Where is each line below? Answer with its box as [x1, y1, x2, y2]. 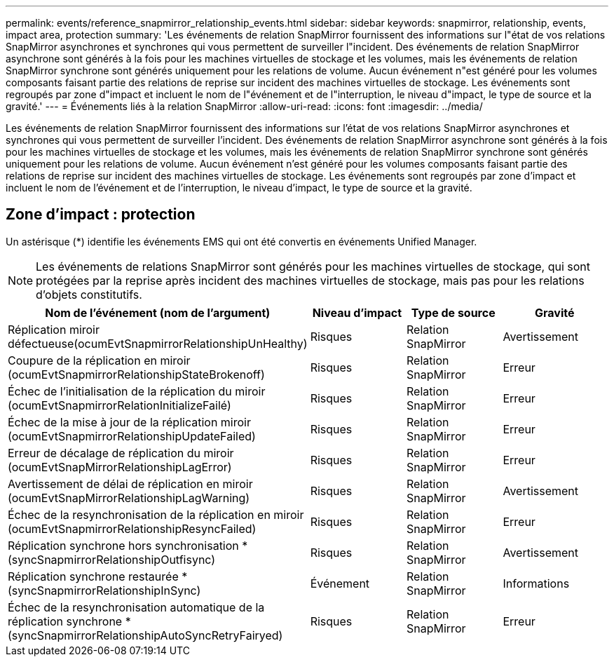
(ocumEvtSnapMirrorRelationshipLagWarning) [8, 490, 250, 505]
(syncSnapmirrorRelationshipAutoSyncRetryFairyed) [8, 628, 283, 642]
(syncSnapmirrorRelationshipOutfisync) [8, 552, 216, 567]
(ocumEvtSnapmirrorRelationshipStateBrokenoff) [8, 367, 265, 381]
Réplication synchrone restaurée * [8, 569, 188, 583]
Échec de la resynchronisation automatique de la [8, 600, 265, 614]
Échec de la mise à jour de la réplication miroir [8, 414, 251, 429]
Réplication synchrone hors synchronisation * [8, 538, 248, 553]
